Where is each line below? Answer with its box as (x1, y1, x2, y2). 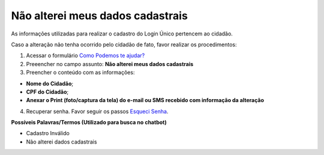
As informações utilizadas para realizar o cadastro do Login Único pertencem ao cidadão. (11, 30, 233, 37)
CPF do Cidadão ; (26, 88, 69, 96)
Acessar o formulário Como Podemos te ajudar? (26, 52, 145, 59)
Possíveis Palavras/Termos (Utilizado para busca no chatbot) (11, 119, 167, 126)
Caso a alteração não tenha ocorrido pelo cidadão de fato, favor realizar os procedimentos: (11, 41, 237, 48)
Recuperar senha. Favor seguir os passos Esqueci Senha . (26, 108, 169, 115)
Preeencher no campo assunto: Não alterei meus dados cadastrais (26, 60, 194, 67)
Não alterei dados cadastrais (26, 138, 97, 145)
